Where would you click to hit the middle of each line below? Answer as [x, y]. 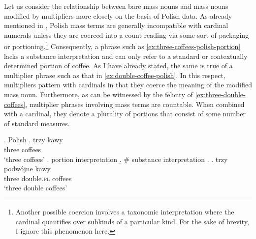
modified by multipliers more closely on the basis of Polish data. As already [118, 15]
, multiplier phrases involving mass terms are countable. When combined [135, 104]
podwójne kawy [27, 169]
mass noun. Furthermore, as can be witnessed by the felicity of [98, 94]
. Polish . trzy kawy [33, 140]
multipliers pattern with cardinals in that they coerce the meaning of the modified [128, 85]
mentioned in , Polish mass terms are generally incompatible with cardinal [116, 25]
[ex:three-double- [220, 94]
